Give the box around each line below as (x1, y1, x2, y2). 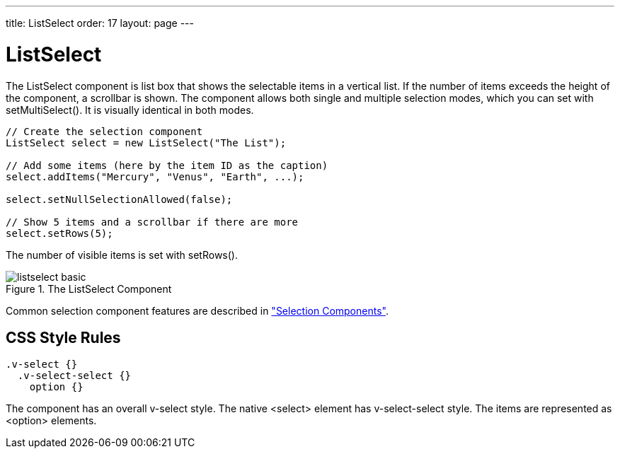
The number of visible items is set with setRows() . (6, 248, 238, 261)
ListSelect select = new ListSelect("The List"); (6, 136, 287, 149)
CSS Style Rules (6, 328, 121, 347)
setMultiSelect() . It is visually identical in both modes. (6, 103, 254, 116)
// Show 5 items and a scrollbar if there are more (6, 216, 299, 228)
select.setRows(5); (6, 227, 113, 239)
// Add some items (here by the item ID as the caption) (6, 159, 328, 171)
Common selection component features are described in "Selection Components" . (6, 304, 389, 317)
